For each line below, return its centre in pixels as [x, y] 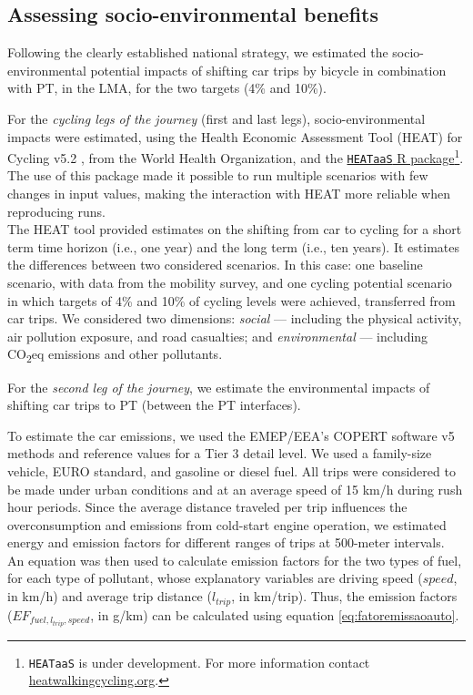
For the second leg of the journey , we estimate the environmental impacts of [219, 387]
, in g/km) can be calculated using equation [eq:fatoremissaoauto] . [275, 614]
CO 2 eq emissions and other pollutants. [115, 355]
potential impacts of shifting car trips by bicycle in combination [268, 70]
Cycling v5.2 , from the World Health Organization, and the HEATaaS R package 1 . [236, 156]
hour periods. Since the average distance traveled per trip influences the [207, 507]
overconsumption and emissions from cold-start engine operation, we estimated [227, 524]
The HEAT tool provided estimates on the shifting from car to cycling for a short [235, 229]
